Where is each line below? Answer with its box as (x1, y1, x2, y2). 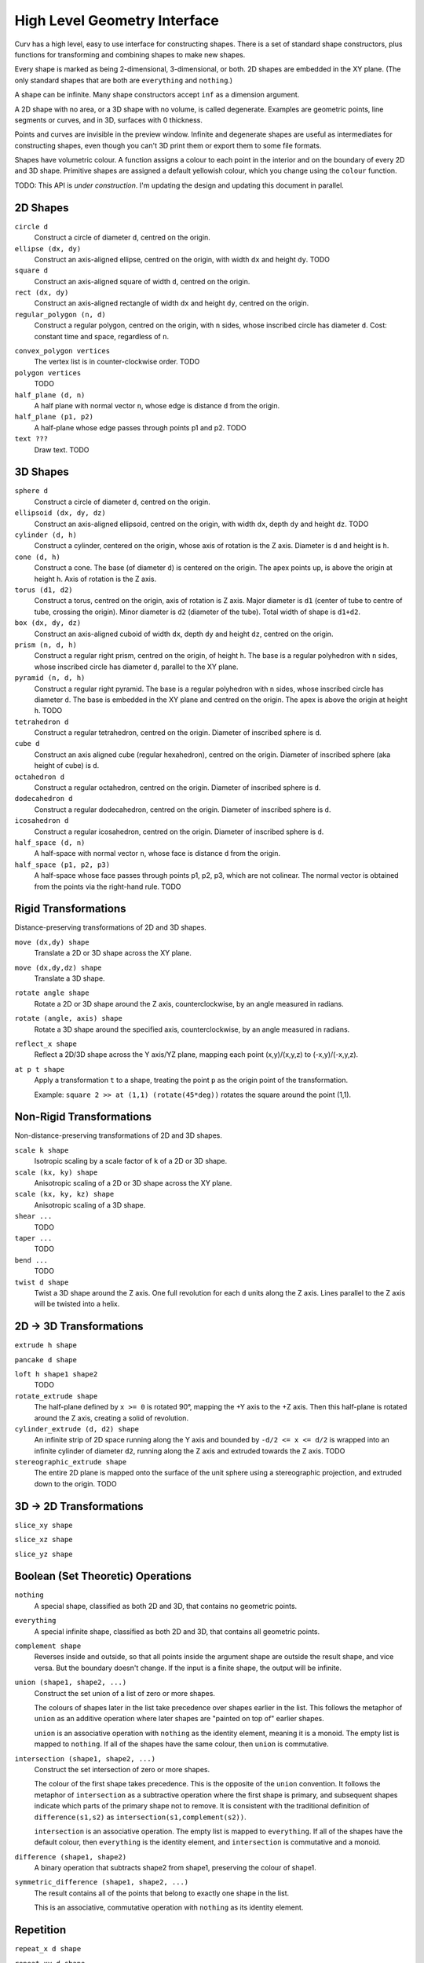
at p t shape (14, 1065, 65, 1073)
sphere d (14, 487, 49, 495)
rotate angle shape (14, 989, 90, 997)
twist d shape (14, 1278, 69, 1287)
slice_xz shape (14, 1535, 74, 1544)
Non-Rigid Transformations (14, 1110, 152, 1124)
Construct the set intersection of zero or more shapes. (34, 1764, 210, 1774)
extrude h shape (14, 1341, 78, 1350)
